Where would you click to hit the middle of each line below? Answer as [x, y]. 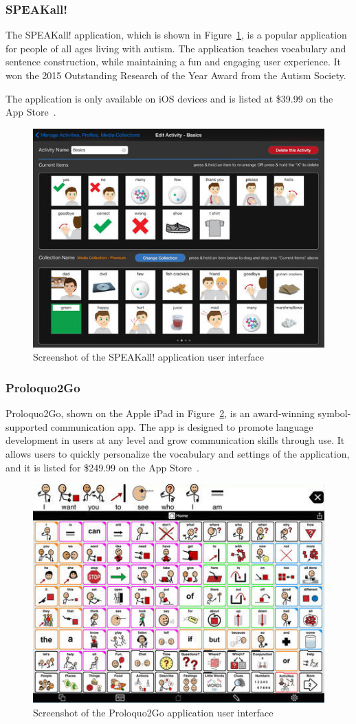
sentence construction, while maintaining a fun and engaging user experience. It [174, 62]
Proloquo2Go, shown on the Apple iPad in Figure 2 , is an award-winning [160, 413]
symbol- [334, 413]
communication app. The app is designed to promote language [182, 426]
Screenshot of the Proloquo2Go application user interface [153, 712]
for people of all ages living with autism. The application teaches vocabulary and [176, 48]
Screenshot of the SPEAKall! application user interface [148, 357]
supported [27, 426]
